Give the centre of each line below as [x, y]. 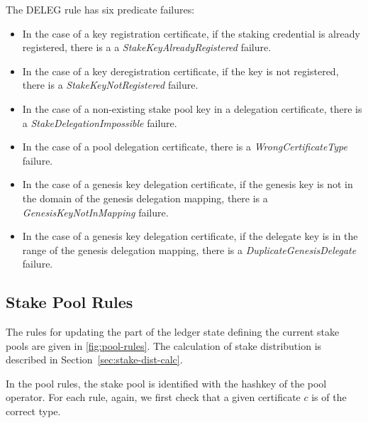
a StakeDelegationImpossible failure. [100, 122]
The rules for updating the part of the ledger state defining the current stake [173, 332]
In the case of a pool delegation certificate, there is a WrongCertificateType [185, 147]
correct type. [33, 411]
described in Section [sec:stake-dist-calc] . [94, 359]
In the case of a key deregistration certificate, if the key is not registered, [180, 71]
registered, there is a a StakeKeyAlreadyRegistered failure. [147, 47]
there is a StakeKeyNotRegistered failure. [110, 85]
